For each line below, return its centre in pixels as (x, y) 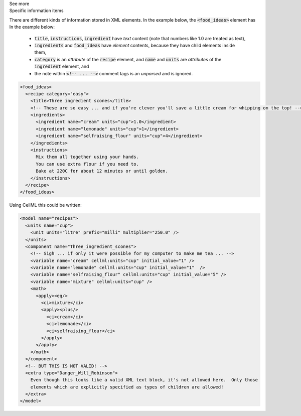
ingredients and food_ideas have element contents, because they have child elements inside (135, 45)
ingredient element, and (62, 66)
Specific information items (36, 11)
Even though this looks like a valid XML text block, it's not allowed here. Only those (144, 380)
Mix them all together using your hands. (87, 157)
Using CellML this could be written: (46, 205)
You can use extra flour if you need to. (87, 164)
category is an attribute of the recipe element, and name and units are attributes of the (128, 59)
